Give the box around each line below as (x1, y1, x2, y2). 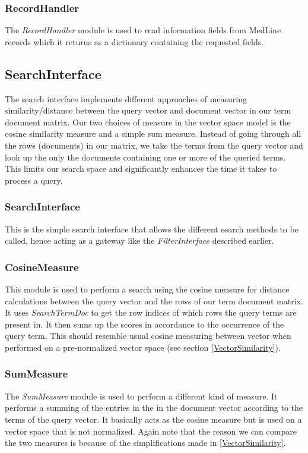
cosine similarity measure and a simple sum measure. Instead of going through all (5, 127, 301, 140)
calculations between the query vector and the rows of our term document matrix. (5, 294, 303, 307)
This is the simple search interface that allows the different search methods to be (5, 222, 299, 235)
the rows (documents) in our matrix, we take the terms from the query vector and (5, 139, 303, 151)
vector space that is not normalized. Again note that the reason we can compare (5, 424, 297, 437)
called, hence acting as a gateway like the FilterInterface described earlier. (5, 234, 274, 247)
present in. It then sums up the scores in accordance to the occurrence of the (5, 317, 284, 330)
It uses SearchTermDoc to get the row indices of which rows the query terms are (5, 306, 297, 319)
